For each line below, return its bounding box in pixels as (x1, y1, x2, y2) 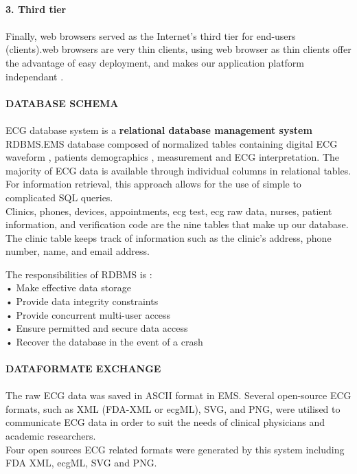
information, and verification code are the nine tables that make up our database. (5, 217, 349, 232)
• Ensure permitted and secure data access (5, 321, 188, 335)
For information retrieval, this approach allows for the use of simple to (5, 177, 301, 191)
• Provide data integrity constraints (5, 294, 159, 308)
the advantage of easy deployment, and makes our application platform (5, 55, 305, 69)
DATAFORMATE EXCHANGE (5, 361, 161, 376)
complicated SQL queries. (5, 190, 113, 204)
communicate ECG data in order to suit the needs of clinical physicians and (5, 415, 325, 429)
